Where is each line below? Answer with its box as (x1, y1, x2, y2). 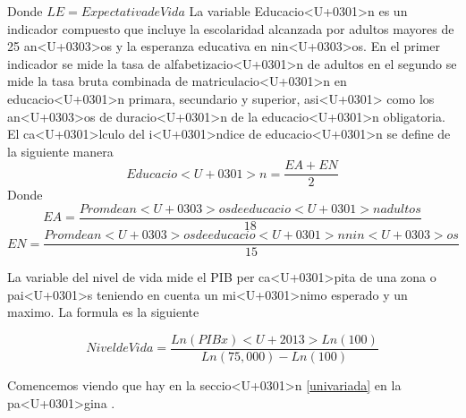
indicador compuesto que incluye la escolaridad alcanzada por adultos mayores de (7, 19, 454, 38)
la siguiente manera (7, 141, 114, 160)
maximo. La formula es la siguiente (7, 303, 199, 321)
